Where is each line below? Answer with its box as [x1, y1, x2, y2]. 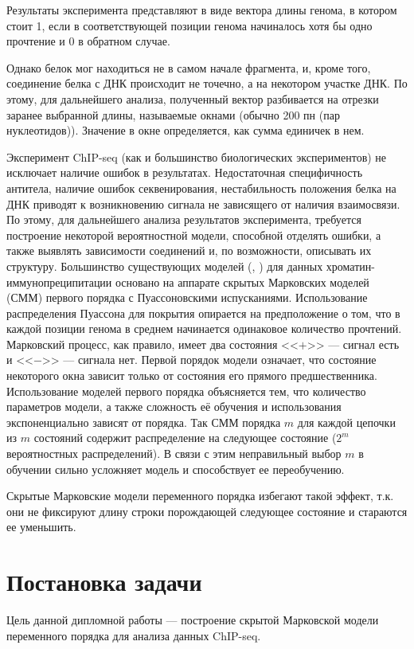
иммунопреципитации [6, 273, 112, 290]
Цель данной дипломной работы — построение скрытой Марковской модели [6, 612, 379, 628]
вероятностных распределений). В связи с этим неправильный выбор [6, 445, 342, 462]
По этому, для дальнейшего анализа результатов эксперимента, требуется [6, 211, 361, 228]
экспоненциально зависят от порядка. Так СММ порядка [6, 413, 281, 430]
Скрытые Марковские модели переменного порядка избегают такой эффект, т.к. [6, 487, 394, 504]
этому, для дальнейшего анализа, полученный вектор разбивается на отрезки [6, 90, 379, 107]
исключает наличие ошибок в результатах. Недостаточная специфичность [6, 164, 363, 181]
